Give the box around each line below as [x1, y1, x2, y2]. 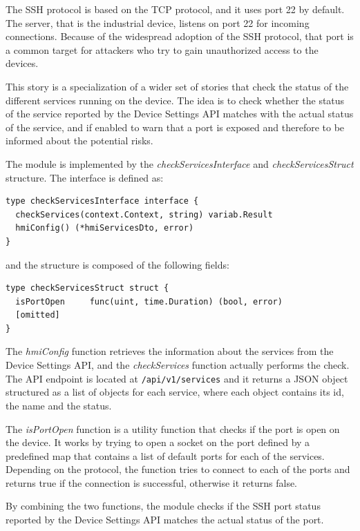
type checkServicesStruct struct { [6, 283, 169, 293]
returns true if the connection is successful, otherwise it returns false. [6, 475, 298, 490]
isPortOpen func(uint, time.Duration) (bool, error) [15, 296, 283, 307]
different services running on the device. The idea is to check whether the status [6, 93, 345, 107]
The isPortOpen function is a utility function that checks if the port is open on [6, 421, 340, 436]
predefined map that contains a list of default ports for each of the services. [6, 448, 325, 463]
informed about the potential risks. [6, 133, 153, 148]
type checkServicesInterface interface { [6, 196, 199, 206]
